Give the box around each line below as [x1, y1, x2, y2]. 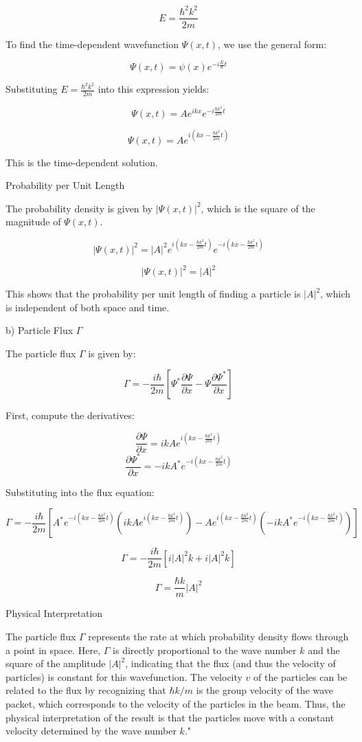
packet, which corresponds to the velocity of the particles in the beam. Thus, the [5, 696, 346, 710]
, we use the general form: [218, 36, 327, 51]
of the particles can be [253, 669, 348, 684]
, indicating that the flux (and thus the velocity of [125, 656, 336, 671]
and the [308, 642, 340, 657]
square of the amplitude [5, 656, 106, 671]
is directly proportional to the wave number [113, 642, 297, 657]
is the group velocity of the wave [196, 683, 334, 697]
